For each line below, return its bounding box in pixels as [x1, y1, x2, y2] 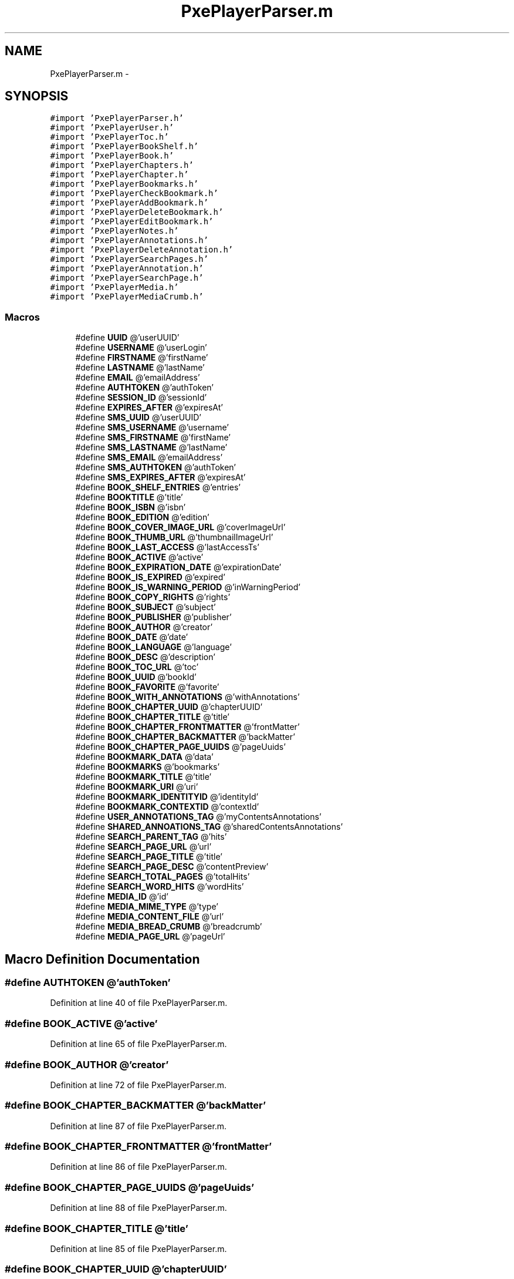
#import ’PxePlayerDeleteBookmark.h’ [50, 207, 224, 217]
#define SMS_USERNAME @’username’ [75, 422, 229, 433]
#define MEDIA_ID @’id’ [75, 891, 168, 902]
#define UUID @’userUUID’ [75, 332, 180, 343]
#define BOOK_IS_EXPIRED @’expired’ [75, 572, 225, 583]
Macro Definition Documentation [5, 951, 200, 967]
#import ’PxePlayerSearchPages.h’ [50, 254, 209, 264]
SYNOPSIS [5, 89, 69, 104]
